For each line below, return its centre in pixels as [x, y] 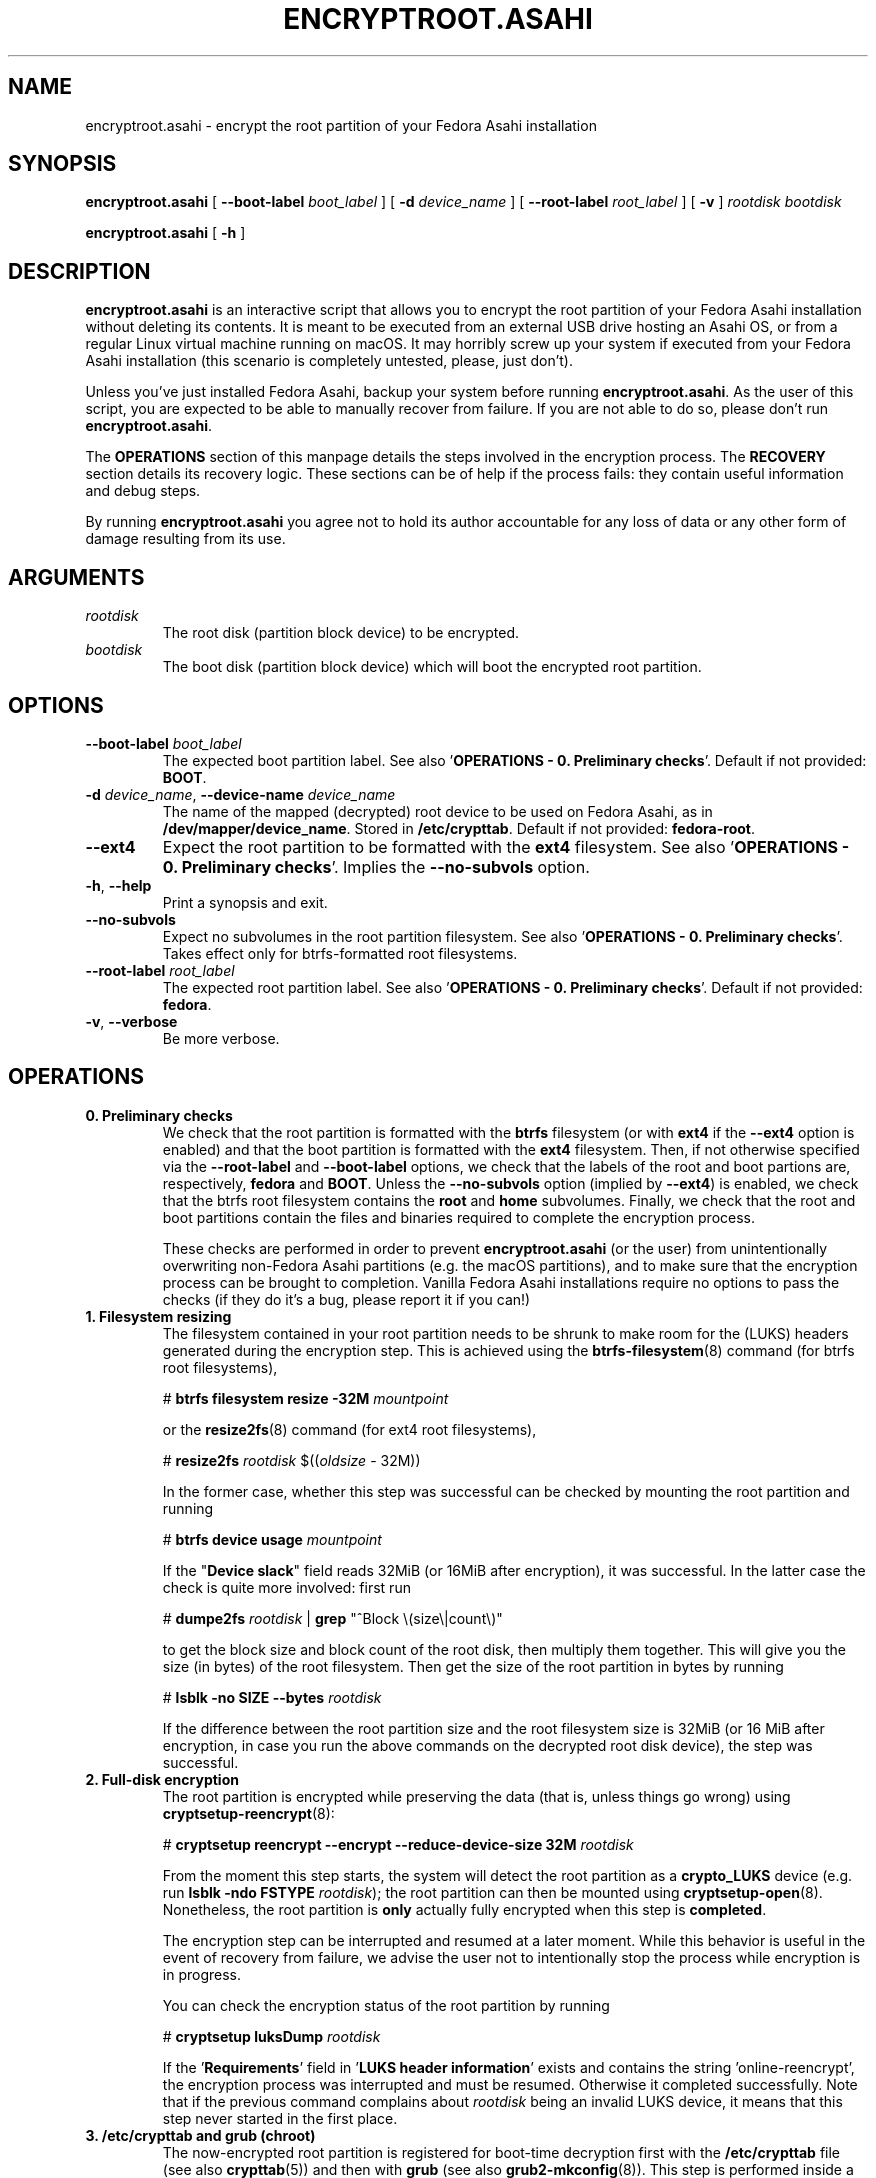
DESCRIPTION [79, 271]
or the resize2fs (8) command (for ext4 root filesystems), [349, 1429]
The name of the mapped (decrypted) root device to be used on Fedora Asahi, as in [437, 811]
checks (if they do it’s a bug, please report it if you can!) [346, 1299]
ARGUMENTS [76, 577]
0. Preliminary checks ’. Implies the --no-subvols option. [376, 866]
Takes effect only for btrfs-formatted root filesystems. [340, 953]
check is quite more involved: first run [286, 1587]
